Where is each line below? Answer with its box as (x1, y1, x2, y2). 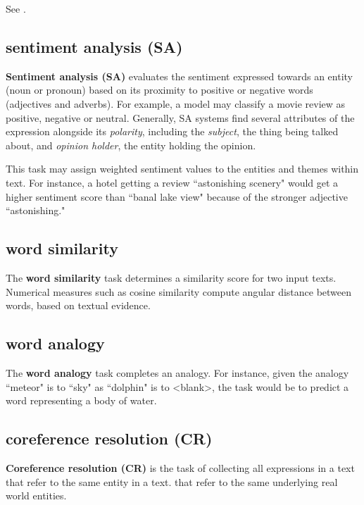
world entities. (6, 488, 67, 503)
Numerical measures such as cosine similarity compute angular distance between (6, 284, 352, 299)
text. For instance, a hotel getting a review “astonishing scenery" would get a (6, 175, 339, 189)
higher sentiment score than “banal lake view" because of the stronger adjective (6, 189, 348, 204)
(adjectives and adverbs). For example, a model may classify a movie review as (6, 96, 346, 111)
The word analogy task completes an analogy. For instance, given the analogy (6, 365, 349, 380)
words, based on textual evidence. (6, 298, 151, 313)
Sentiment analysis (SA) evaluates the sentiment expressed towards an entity (6, 68, 353, 83)
